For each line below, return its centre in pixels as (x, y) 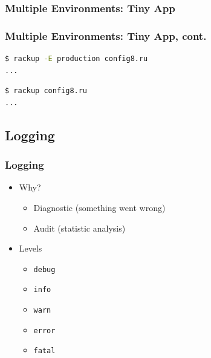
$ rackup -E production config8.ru (76, 59)
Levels (31, 248)
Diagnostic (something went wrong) (99, 208)
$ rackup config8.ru (46, 91)
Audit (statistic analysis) (80, 228)
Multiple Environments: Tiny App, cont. (106, 35)
